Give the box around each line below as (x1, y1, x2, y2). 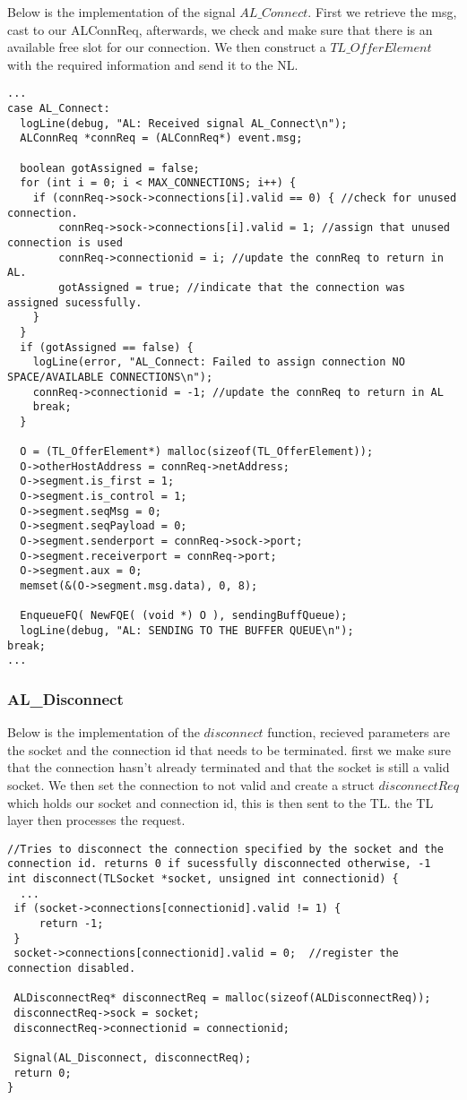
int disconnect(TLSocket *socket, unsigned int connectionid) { (7, 872, 399, 886)
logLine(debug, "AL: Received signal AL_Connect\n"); (20, 116, 348, 130)
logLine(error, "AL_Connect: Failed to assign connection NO (32, 356, 405, 369)
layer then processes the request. (7, 811, 186, 829)
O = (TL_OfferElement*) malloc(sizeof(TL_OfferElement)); (20, 445, 374, 459)
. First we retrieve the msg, (307, 3, 457, 21)
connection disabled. (7, 962, 136, 975)
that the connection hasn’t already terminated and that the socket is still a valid (7, 758, 450, 777)
